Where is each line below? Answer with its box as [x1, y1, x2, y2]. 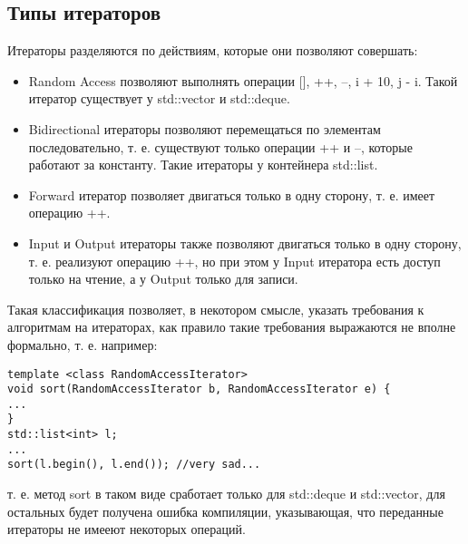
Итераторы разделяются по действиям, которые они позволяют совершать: [7, 41, 418, 60]
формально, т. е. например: [7, 335, 158, 354]
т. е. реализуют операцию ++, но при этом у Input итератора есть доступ [28, 251, 441, 270]
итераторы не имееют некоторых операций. [7, 520, 246, 539]
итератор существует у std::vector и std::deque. [28, 89, 290, 108]
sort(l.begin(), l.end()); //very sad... [7, 458, 261, 471]
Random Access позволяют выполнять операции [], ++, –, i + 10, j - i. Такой [28, 71, 458, 90]
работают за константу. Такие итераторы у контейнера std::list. [28, 155, 378, 174]
